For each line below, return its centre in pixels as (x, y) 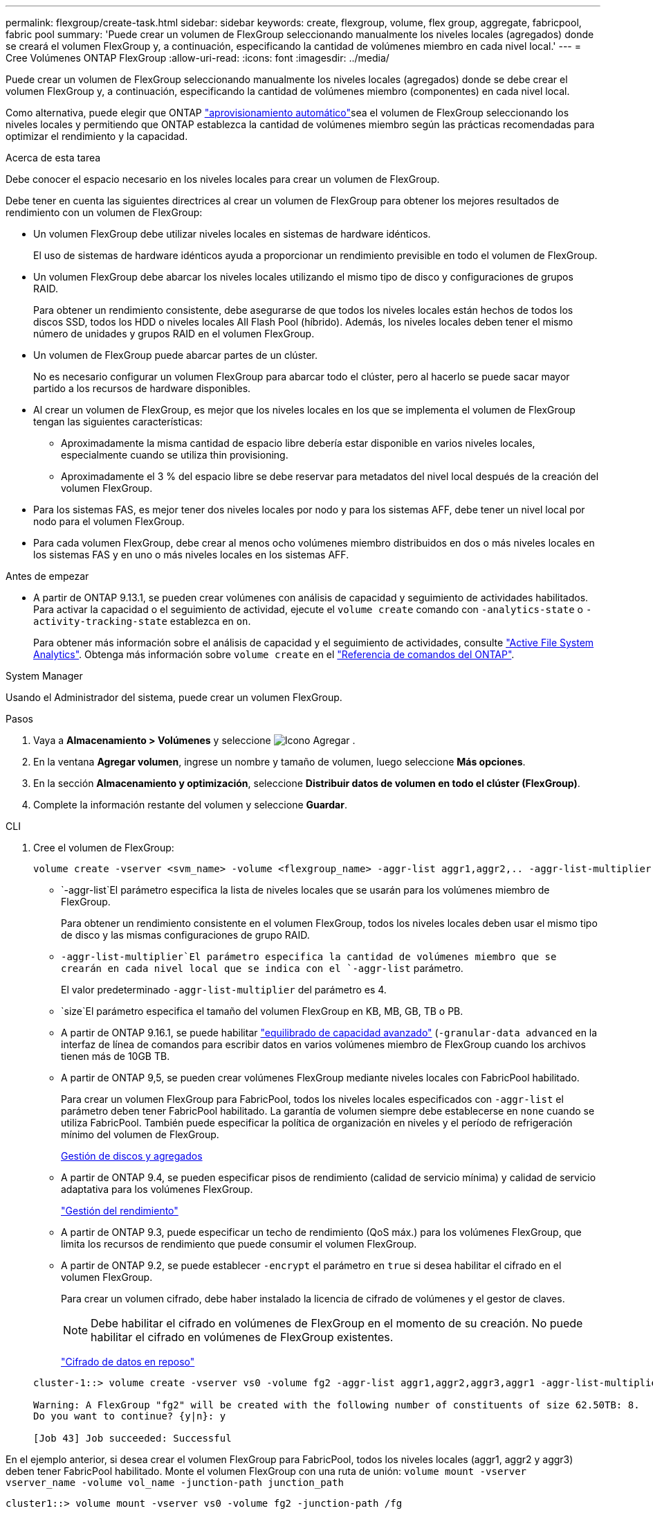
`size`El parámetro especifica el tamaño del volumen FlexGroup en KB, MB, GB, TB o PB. (262, 1011)
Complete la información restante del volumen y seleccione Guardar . (190, 805)
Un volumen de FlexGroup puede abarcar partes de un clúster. (176, 355)
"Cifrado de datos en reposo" (128, 1362)
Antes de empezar (47, 576)
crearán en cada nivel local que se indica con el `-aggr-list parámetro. (262, 968)
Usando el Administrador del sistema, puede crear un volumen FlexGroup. (174, 697)
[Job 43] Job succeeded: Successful (132, 1438)
